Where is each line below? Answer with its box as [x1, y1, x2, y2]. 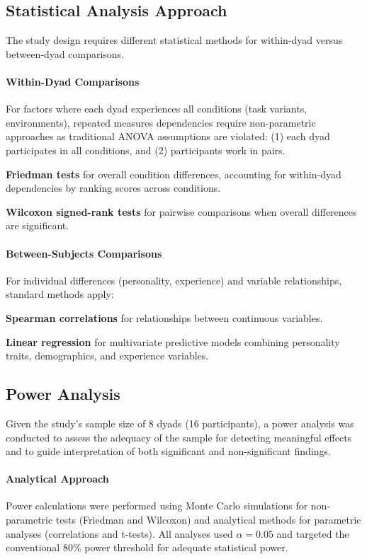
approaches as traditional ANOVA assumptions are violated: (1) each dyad [6, 129, 330, 144]
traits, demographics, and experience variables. [6, 348, 209, 363]
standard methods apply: [6, 287, 114, 301]
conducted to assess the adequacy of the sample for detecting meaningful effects [6, 430, 352, 444]
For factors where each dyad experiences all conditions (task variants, [6, 101, 307, 116]
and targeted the [276, 526, 349, 541]
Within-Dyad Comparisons [6, 74, 140, 88]
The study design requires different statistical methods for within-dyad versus [6, 33, 343, 47]
